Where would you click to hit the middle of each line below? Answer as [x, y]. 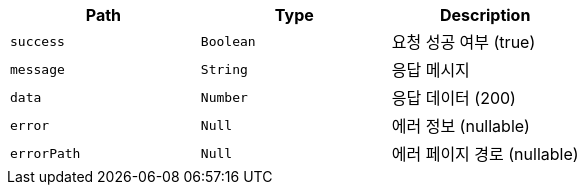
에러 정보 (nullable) [460, 126]
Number [224, 97]
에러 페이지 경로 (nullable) [485, 154]
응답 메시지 [430, 70]
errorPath [45, 153]
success [37, 41]
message [37, 69]
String [224, 69]
